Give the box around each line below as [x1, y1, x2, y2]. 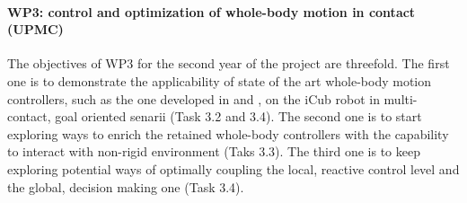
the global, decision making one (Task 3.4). [7, 177, 244, 196]
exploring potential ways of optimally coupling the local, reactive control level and [7, 159, 460, 178]
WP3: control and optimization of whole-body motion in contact [7, 2, 416, 21]
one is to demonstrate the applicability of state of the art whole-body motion [7, 71, 432, 90]
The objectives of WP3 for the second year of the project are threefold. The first [7, 54, 450, 73]
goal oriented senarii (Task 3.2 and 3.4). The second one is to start [55, 107, 422, 126]
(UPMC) [7, 20, 64, 39]
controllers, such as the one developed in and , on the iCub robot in [7, 89, 380, 108]
